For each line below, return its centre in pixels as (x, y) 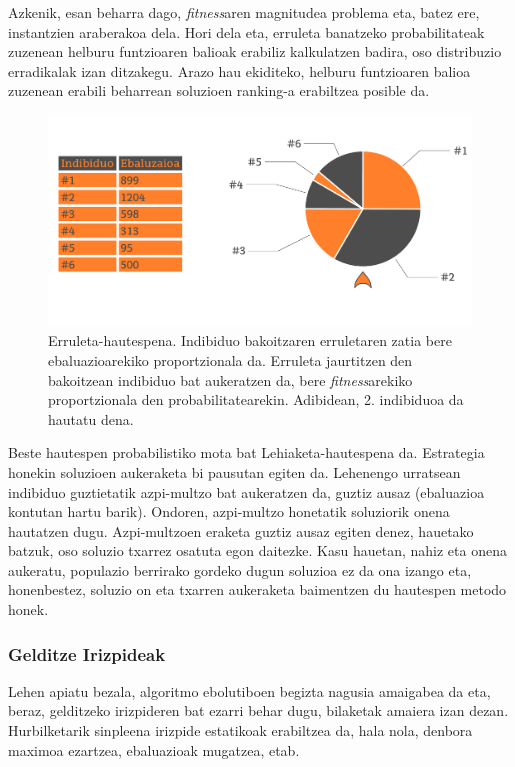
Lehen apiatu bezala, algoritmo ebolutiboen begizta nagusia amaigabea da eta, (249, 690)
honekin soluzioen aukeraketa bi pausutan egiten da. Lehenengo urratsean (234, 471)
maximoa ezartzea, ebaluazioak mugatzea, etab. (154, 749)
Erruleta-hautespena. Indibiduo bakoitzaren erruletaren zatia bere (250, 340)
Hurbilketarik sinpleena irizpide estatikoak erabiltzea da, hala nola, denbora (240, 730)
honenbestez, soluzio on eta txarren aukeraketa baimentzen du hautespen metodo (257, 589)
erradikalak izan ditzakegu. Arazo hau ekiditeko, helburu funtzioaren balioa (239, 70)
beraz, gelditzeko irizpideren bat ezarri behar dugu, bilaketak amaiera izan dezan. (258, 710)
